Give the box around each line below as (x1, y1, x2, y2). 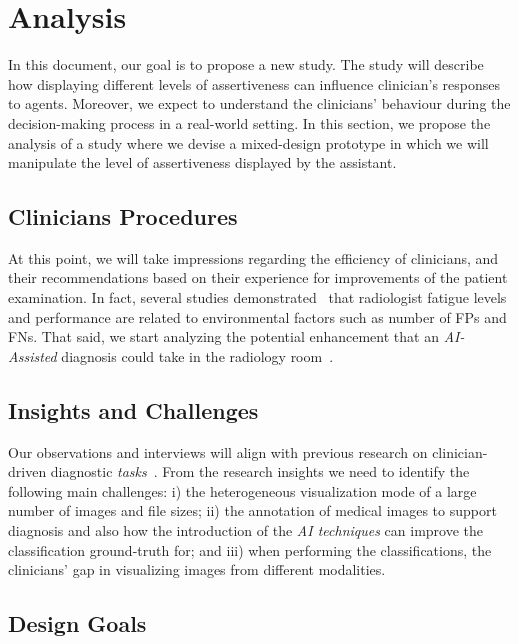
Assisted (8, 345, 57, 366)
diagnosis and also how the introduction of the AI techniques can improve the (8, 520, 484, 541)
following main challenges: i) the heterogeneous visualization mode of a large (8, 480, 477, 501)
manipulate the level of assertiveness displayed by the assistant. (8, 152, 397, 173)
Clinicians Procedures (8, 201, 238, 232)
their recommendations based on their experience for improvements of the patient (8, 267, 508, 288)
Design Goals (8, 608, 147, 639)
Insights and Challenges (8, 394, 259, 425)
